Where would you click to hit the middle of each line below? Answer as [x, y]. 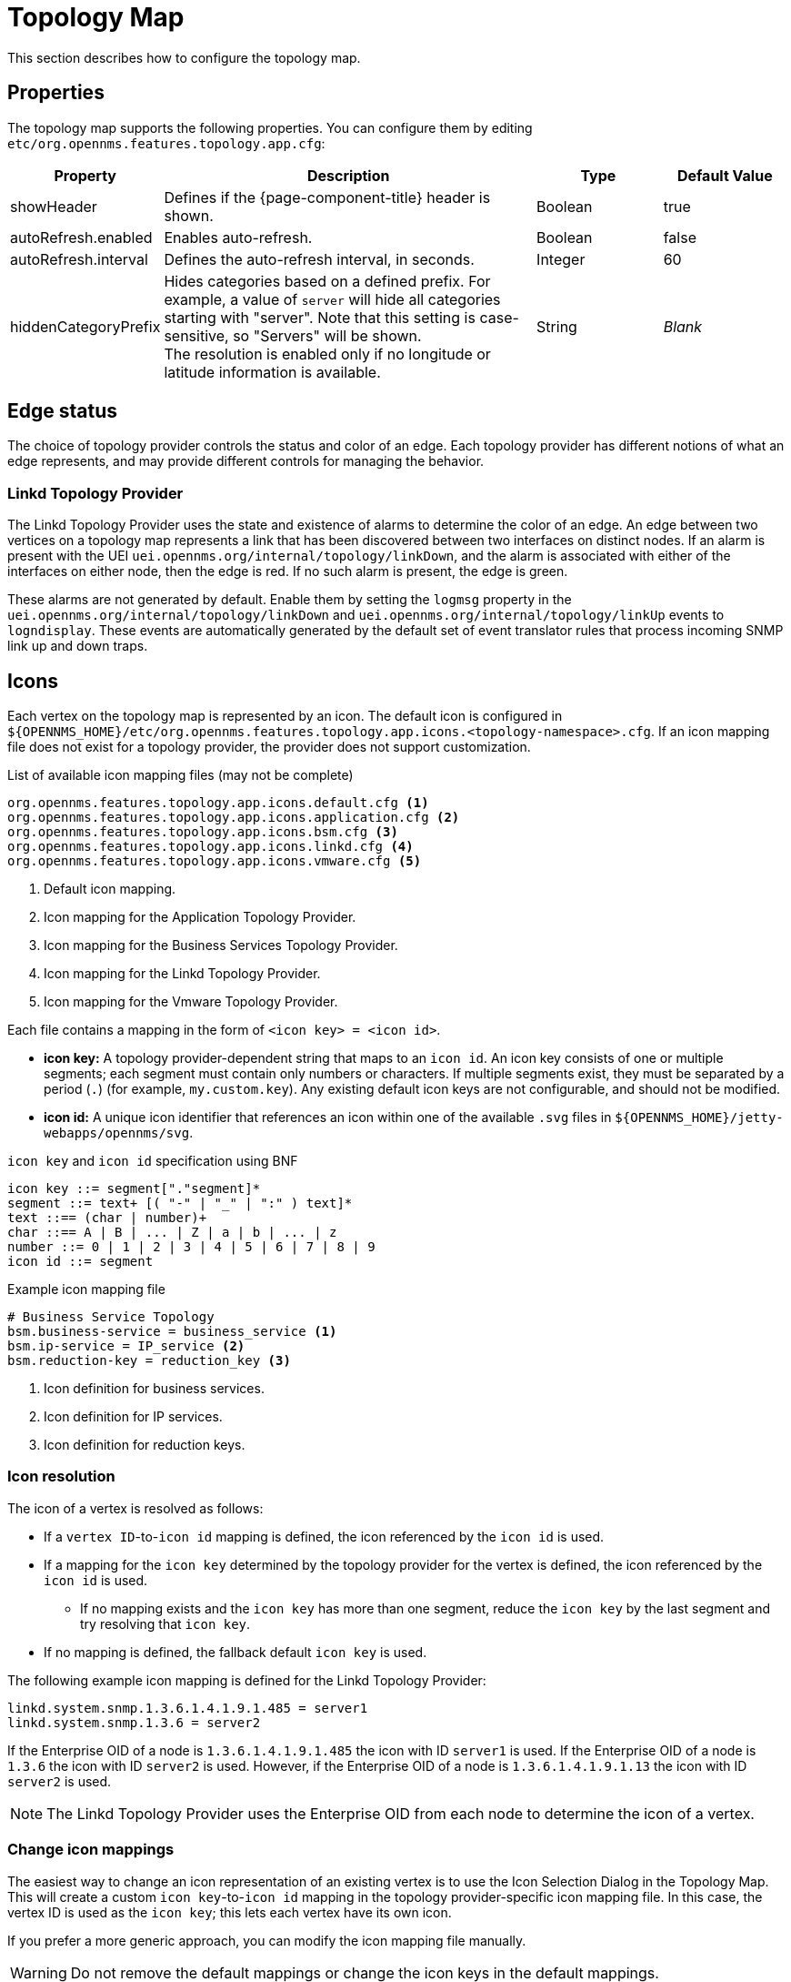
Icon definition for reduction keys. [145, 1445]
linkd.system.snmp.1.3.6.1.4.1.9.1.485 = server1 [188, 1708]
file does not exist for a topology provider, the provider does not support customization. [269, 747]
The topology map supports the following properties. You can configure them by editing [270, 127]
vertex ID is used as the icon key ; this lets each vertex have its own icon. [230, 1912]
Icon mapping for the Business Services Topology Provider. [221, 945]
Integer [561, 259]
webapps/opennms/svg [117, 1133]
